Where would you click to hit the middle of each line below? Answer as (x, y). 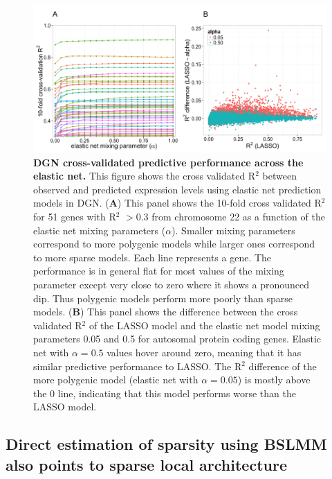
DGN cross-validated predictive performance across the (168, 162)
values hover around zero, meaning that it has (204, 352)
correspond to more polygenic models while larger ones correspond (174, 244)
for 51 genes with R (75, 216)
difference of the (283, 366)
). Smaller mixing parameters (233, 230)
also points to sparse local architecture (146, 464)
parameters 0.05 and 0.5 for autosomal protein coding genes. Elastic (177, 339)
